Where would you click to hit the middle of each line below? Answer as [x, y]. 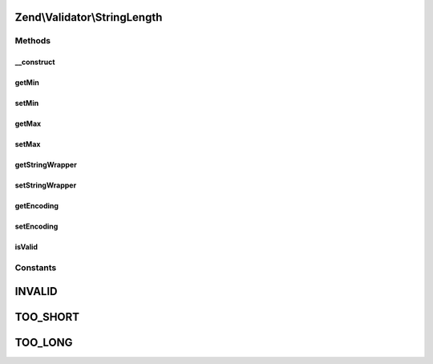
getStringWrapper [46, 165]
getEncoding [37, 206]
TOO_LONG [44, 342]
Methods [33, 41]
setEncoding [36, 226]
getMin [27, 83]
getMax [28, 123]
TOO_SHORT [47, 317]
